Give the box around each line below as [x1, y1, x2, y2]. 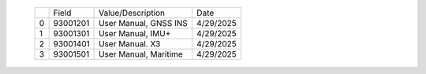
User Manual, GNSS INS [99, 18, 189, 28]
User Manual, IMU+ [99, 28, 171, 39]
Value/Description [99, 8, 166, 18]
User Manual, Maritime [99, 49, 183, 59]
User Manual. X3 [99, 39, 161, 49]
